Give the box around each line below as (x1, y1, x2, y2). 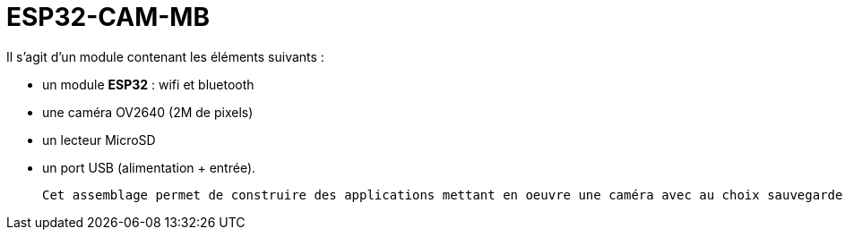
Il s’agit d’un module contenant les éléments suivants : (6, 48, 324, 64)
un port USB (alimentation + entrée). (42, 159, 256, 175)
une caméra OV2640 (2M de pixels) (42, 104, 254, 120)
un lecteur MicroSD (42, 131, 156, 148)
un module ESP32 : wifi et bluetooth (42, 76, 254, 92)
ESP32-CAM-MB (6, 2, 210, 32)
